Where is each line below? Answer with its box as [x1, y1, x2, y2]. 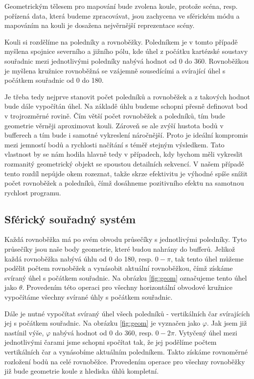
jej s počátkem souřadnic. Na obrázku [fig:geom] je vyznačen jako [4, 318, 201, 328]
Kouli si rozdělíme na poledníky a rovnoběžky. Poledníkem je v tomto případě [4, 36, 238, 47]
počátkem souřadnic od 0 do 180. [4, 75, 104, 85]
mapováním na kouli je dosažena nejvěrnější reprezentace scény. [4, 20, 195, 30]
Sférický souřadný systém [4, 211, 136, 226]
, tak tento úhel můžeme [170, 253, 244, 263]
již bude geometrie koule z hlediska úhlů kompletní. [4, 366, 159, 376]
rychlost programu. [4, 187, 61, 197]
